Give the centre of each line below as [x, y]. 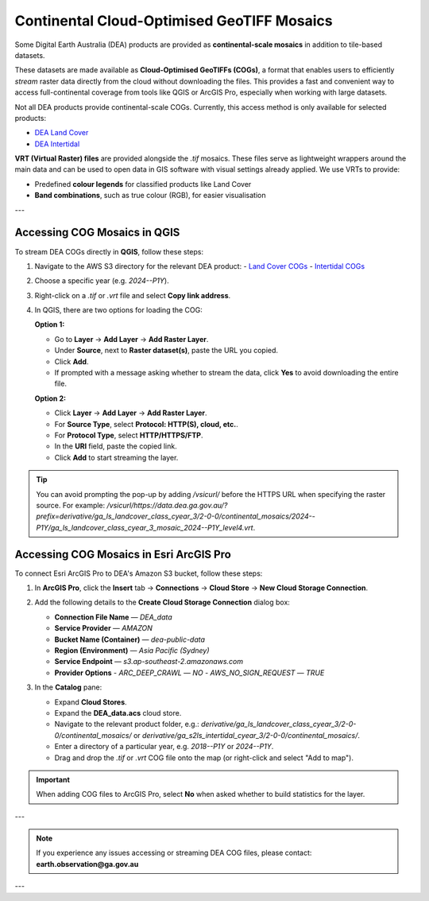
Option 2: [50, 398]
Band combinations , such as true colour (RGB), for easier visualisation [150, 196]
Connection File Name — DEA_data [113, 617]
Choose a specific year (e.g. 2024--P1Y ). [102, 281]
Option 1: [50, 324]
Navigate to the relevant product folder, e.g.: [127, 724]
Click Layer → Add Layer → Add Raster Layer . [131, 413]
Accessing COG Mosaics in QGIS [97, 233]
